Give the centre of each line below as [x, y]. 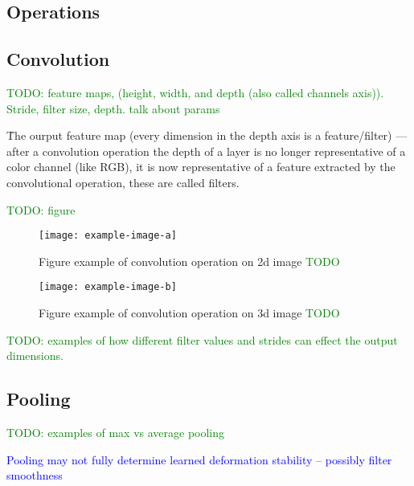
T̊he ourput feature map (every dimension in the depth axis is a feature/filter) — [207, 135]
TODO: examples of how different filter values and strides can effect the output [202, 339]
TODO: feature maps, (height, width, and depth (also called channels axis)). [195, 92]
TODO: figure [41, 209]
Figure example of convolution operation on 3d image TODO [189, 313]
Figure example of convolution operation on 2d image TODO [189, 261]
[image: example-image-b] [108, 287]
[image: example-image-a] [108, 236]
